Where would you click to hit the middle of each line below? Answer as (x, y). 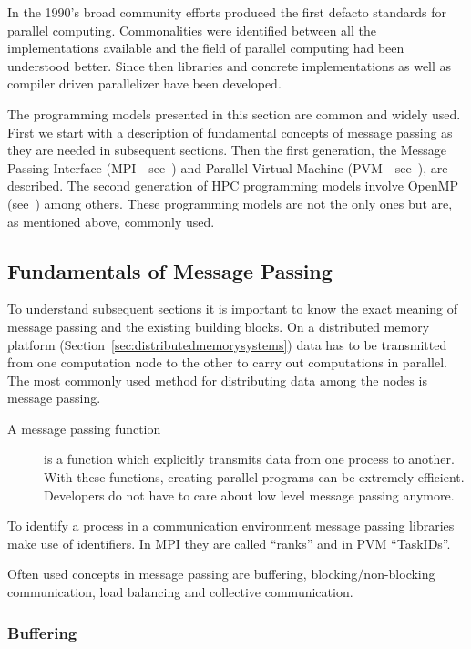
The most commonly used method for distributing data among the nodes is (217, 380)
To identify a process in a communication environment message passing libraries (231, 525)
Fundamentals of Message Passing (170, 270)
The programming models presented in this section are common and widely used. (234, 113)
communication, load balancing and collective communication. (180, 592)
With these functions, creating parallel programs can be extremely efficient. (254, 477)
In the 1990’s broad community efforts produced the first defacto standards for (227, 12)
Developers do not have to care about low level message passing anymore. (249, 494)
